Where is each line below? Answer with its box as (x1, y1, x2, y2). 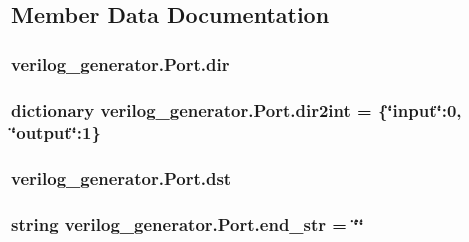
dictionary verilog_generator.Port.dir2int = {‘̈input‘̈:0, (11, 97, 462, 122)
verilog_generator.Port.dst (11, 166, 232, 191)
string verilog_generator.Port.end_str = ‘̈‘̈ (11, 212, 364, 237)
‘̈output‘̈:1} (11, 120, 101, 145)
